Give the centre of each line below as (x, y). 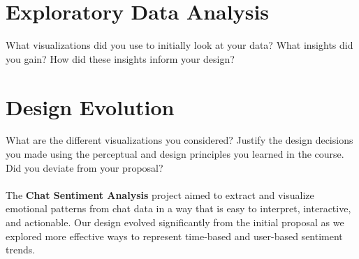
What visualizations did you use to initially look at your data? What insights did (179, 45)
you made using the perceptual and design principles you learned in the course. (175, 154)
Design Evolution (90, 106)
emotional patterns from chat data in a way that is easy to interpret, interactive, (178, 208)
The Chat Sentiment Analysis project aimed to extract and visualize (160, 194)
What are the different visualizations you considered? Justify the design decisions (179, 140)
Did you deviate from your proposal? (85, 167)
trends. (21, 250)
